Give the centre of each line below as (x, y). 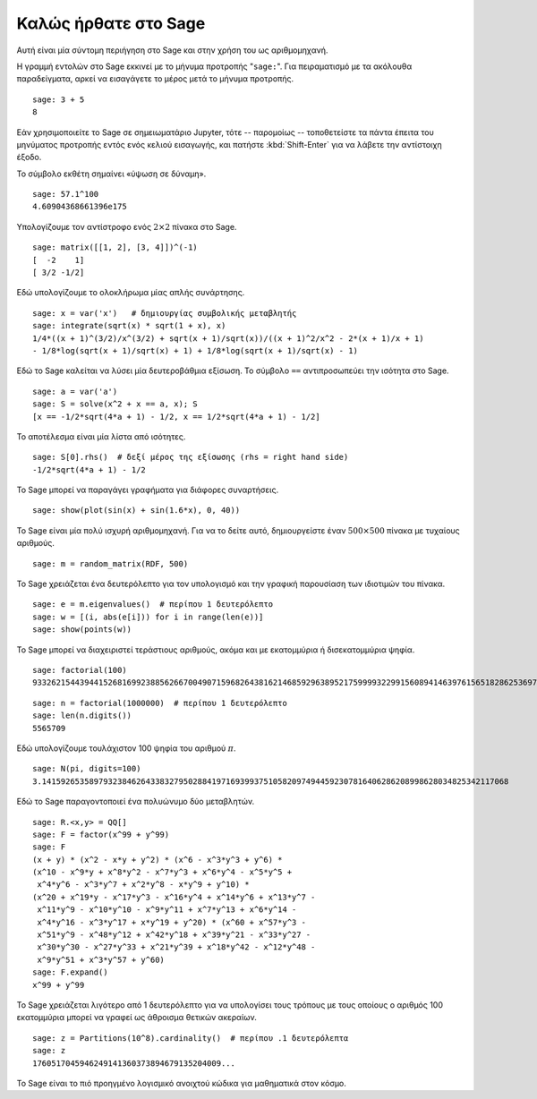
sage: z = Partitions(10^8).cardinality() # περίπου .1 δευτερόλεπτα (191, 1038)
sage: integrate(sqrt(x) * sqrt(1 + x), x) (129, 326)
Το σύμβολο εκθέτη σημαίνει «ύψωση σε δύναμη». (111, 174)
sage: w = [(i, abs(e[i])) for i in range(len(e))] (148, 617)
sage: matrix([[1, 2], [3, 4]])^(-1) (115, 247)
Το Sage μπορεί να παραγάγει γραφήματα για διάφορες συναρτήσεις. (148, 490)
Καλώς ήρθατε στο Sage (111, 23)
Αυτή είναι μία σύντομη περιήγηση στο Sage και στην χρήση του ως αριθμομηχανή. (172, 50)
